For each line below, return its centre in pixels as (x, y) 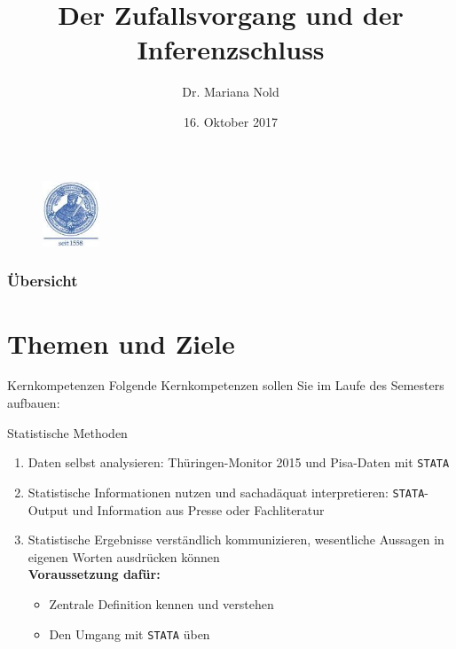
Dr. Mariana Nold (231, 92)
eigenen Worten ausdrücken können (124, 556)
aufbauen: (34, 403)
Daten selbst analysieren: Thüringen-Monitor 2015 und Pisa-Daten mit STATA (239, 462)
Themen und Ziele (121, 343)
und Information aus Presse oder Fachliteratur (198, 509)
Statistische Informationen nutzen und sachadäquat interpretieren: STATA (226, 492)
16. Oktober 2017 (231, 121)
